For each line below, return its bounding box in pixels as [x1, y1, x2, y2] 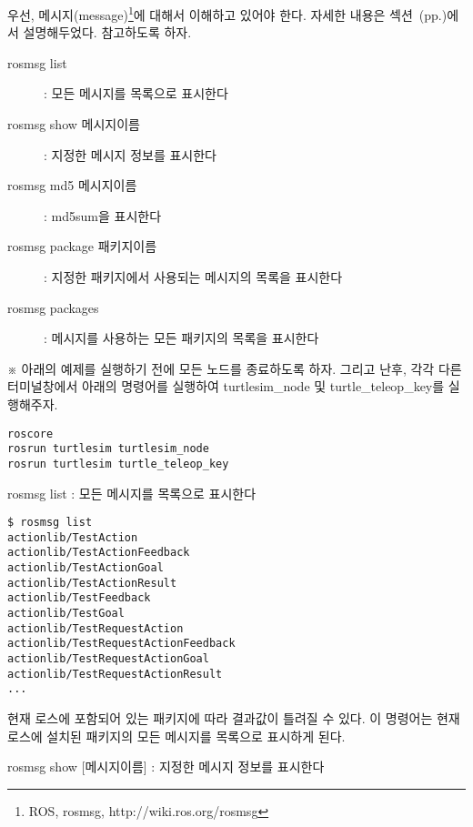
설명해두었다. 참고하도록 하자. [23, 23, 192, 42]
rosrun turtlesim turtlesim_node [7, 442, 209, 456]
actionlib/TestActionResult [7, 576, 177, 590]
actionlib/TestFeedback [7, 591, 151, 605]
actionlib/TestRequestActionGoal [7, 652, 209, 666]
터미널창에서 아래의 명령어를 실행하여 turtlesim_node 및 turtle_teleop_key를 [7, 377, 445, 396]
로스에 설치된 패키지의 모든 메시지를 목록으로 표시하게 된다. [7, 726, 346, 745]
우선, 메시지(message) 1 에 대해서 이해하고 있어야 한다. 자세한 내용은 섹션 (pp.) [7, 3, 448, 24]
